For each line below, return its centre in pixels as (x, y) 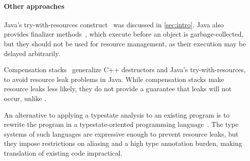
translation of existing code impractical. (63, 152)
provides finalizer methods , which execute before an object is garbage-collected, (124, 34)
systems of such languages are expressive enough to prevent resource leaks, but (121, 133)
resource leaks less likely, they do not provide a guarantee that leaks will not (118, 89)
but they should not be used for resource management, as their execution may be (125, 43)
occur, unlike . (25, 98)
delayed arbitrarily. (32, 53)
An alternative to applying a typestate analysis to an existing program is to (117, 114)
